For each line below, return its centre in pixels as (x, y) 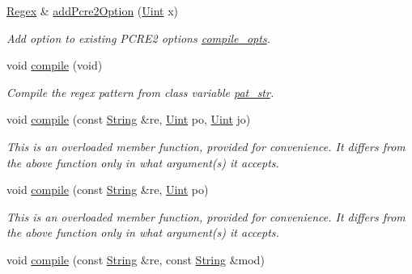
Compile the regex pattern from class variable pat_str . (140, 92)
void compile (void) (55, 65)
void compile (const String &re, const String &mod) (136, 259)
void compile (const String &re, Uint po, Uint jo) (129, 119)
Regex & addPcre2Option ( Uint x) (93, 11)
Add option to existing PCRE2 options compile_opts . (138, 38)
